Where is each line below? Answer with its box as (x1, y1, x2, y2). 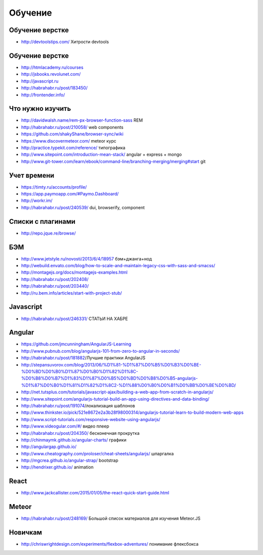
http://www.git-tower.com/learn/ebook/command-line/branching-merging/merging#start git (21, 158, 206, 164)
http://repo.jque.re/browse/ (21, 230, 76, 236)
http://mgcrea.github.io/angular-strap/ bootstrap (21, 457, 119, 464)
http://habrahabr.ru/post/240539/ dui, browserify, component (21, 204, 145, 210)
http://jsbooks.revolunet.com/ (21, 71, 81, 77)
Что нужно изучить (9, 105, 71, 113)
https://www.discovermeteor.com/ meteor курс (21, 138, 116, 144)
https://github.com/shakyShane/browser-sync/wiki (21, 131, 124, 137)
